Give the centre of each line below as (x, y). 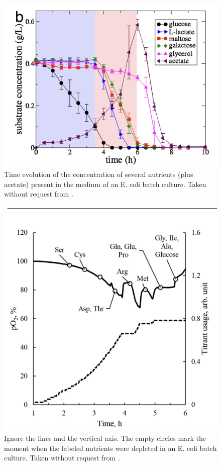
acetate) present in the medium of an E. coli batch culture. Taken (105, 184)
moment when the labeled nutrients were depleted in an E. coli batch (111, 448)
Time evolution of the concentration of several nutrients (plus (99, 174)
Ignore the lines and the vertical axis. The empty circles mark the (105, 438)
